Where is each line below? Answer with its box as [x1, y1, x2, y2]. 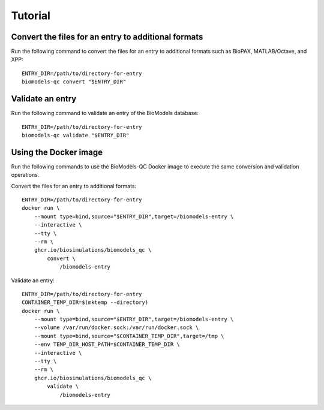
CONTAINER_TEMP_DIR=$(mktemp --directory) [22, 299, 149, 306]
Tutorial [11, 9, 51, 22]
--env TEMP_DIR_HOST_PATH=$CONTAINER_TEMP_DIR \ [34, 341, 180, 348]
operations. [11, 171, 40, 179]
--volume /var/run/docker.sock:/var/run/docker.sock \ [34, 324, 199, 331]
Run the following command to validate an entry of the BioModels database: [11, 110, 199, 117]
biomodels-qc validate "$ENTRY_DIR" [22, 132, 130, 138]
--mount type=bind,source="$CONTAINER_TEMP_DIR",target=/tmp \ [34, 333, 224, 339]
